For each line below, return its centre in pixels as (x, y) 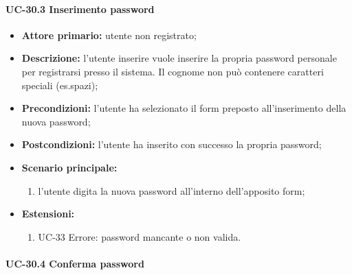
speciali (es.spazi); (60, 85)
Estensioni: (48, 214)
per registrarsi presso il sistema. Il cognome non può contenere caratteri (173, 71)
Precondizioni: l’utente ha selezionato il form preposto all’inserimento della (184, 108)
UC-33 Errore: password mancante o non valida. (140, 236)
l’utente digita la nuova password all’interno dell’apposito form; (172, 190)
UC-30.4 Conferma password (75, 263)
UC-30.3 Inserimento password (80, 9)
